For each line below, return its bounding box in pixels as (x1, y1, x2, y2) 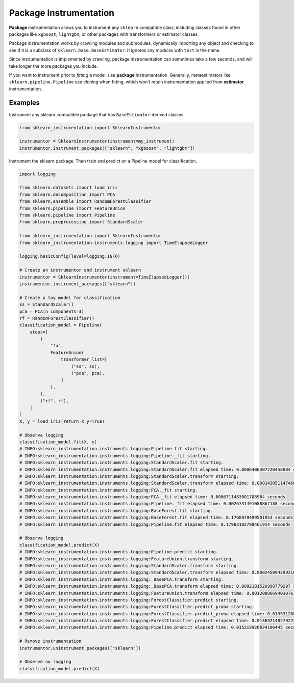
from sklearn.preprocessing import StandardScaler (19, 219, 144, 225)
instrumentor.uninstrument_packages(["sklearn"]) (19, 645, 141, 651)
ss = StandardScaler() (19, 302, 74, 307)
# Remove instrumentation (19, 638, 82, 644)
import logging (19, 171, 56, 177)
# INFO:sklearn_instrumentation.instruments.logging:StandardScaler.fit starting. (19, 460, 224, 465)
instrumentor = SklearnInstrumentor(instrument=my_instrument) (19, 138, 175, 144)
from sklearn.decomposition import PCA (19, 191, 115, 197)
